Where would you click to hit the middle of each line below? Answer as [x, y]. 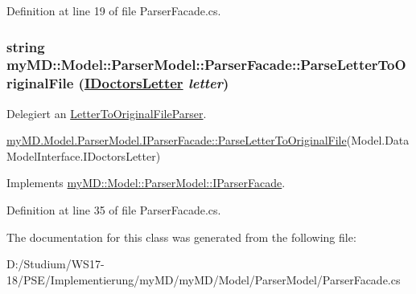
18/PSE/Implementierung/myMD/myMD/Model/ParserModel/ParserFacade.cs [204, 279]
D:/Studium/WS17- [56, 264]
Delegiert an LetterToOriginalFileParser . [107, 113]
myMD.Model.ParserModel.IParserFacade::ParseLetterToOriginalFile [177, 140]
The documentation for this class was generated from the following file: [181, 237]
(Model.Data [378, 140]
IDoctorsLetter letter [153, 83]
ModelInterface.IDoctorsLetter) [84, 155]
